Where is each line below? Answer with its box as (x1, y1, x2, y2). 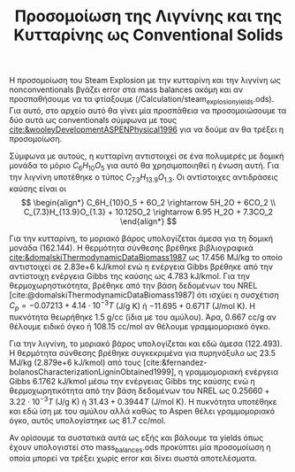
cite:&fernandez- (145, 357, 208, 368)
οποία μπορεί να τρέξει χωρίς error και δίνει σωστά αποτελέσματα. (9, 453, 258, 464)
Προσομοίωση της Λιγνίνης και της (14, 6, 283, 27)
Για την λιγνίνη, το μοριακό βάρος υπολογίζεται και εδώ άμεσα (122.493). (9, 338, 283, 349)
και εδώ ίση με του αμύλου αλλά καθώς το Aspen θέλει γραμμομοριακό (9, 406, 276, 416)
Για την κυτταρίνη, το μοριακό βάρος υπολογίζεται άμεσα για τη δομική (9, 233, 274, 244)
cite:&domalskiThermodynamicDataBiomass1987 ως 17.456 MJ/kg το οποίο (9, 251, 283, 262)
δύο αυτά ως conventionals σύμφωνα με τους (9, 114, 178, 125)
